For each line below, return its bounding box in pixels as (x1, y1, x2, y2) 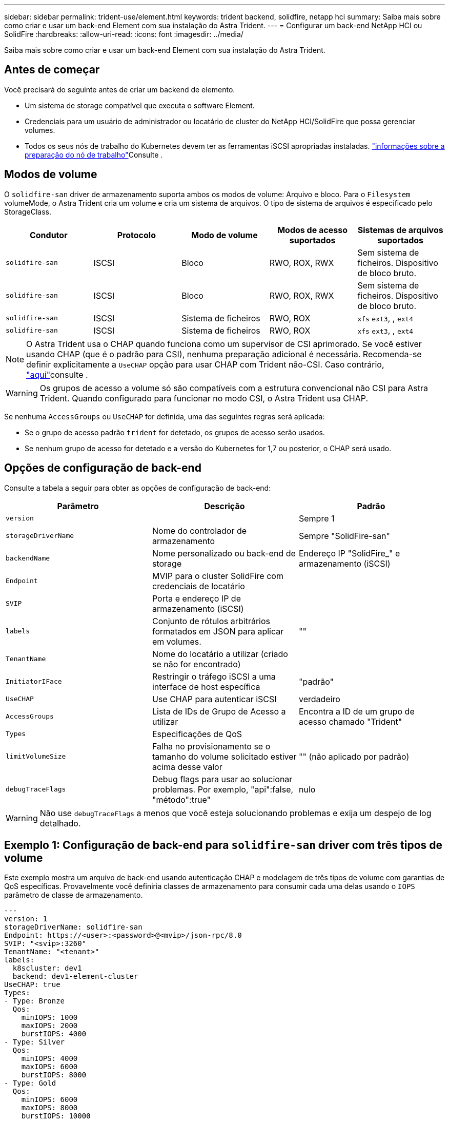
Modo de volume (191, 229, 258, 240)
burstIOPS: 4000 (21, 1030, 87, 1038)
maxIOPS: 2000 (21, 1021, 78, 1030)
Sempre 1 (298, 513, 335, 524)
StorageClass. (4, 207, 51, 216)
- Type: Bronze (4, 997, 65, 1006)
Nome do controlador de (152, 525, 247, 536)
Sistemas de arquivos (357, 224, 443, 235)
